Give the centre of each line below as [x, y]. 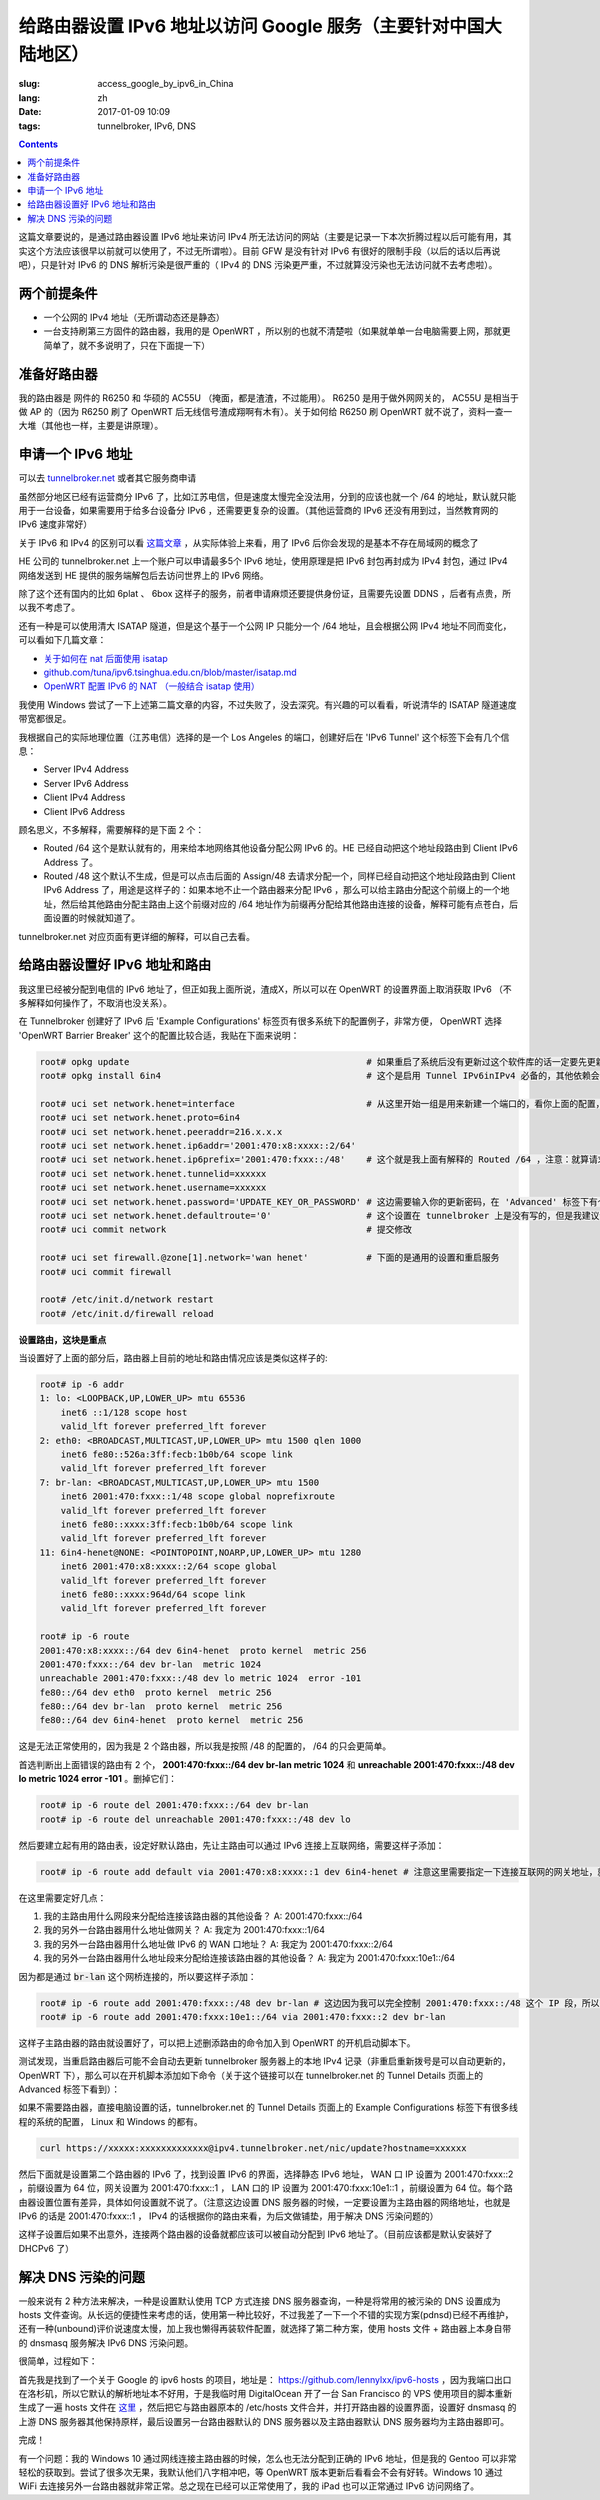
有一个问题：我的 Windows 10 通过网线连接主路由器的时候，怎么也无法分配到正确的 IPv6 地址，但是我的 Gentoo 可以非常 [267, 2458]
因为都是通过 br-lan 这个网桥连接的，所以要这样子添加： [137, 1976]
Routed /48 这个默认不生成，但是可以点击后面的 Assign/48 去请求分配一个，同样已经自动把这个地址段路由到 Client [279, 876]
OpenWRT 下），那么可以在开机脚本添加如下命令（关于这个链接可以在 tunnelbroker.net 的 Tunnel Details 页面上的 [251, 2075]
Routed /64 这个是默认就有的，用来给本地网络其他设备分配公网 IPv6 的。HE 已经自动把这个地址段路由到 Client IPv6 [281, 848]
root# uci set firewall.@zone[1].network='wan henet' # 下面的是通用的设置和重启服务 [269, 1258]
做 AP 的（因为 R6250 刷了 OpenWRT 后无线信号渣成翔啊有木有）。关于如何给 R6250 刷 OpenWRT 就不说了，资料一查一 [265, 412]
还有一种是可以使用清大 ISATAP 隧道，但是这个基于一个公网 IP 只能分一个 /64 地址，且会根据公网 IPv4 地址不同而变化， [265, 626]
